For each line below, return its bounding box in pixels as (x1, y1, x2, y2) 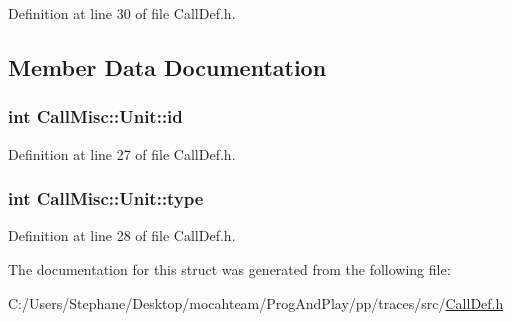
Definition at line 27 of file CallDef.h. (8, 143, 236, 164)
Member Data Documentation (8, 51, 327, 82)
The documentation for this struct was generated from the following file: (8, 259, 451, 279)
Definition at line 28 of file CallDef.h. (8, 225, 236, 246)
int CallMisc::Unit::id (8, 104, 183, 129)
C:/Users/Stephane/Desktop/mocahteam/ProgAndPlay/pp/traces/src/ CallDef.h (8, 292, 504, 313)
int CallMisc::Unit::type (8, 186, 204, 211)
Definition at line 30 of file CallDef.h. (8, 3, 236, 23)
